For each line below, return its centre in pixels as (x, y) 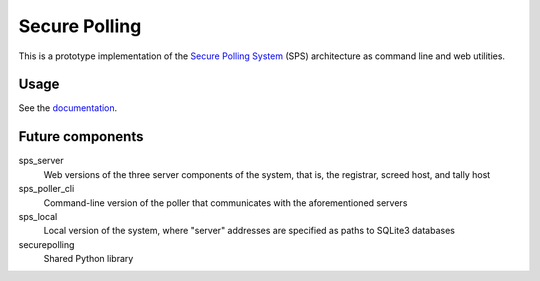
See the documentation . (68, 108)
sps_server (41, 161)
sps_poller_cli (46, 189)
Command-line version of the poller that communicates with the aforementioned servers (225, 202)
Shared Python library (88, 259)
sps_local (38, 216)
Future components (81, 136)
